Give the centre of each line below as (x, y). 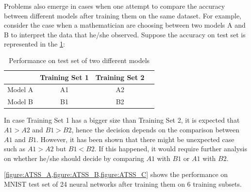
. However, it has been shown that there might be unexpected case (135, 139)
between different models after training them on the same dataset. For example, (123, 15)
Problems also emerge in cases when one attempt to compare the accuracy (115, 6)
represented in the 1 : (34, 44)
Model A (20, 89)
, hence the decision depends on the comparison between (156, 129)
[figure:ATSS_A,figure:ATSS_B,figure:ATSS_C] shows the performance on (116, 174)
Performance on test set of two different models (79, 60)
